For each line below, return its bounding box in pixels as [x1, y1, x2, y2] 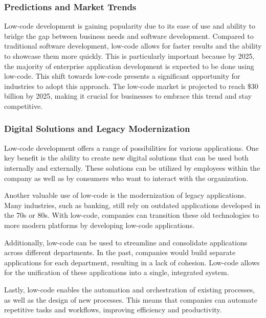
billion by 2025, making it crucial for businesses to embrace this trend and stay [4, 90, 252, 101]
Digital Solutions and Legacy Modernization [4, 122, 190, 135]
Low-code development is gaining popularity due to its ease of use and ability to [4, 20, 255, 31]
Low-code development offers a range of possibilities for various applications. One [4, 142, 259, 153]
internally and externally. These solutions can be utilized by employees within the [4, 162, 260, 173]
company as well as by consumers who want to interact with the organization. [4, 172, 249, 183]
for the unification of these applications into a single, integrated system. [4, 267, 229, 278]
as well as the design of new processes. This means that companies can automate [4, 294, 257, 305]
